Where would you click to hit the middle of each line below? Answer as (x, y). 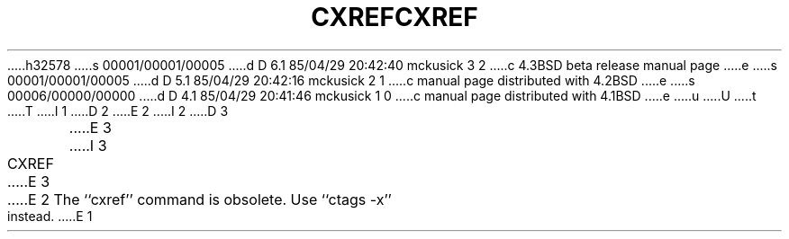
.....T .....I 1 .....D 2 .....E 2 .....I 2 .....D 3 (118, 111)
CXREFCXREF (394, 17)
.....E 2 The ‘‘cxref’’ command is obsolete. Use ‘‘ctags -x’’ (200, 199)
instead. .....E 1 (50, 216)
